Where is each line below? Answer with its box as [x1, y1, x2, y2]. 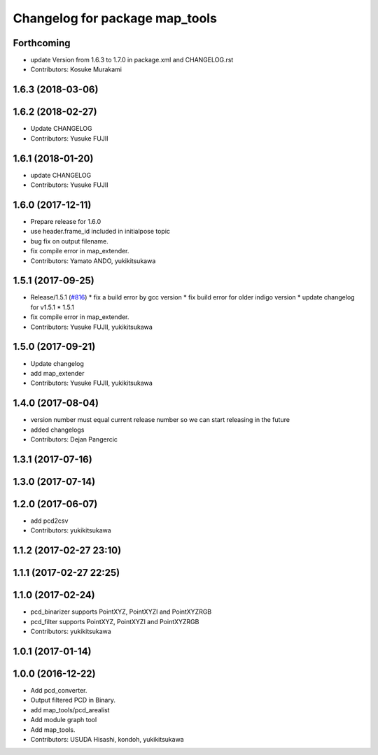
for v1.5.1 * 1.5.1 [30, 303, 75, 311]
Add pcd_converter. [30, 686, 87, 694]
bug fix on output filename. [30, 237, 108, 245]
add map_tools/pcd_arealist [30, 705, 110, 714]
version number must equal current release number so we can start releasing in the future [30, 416, 290, 424]
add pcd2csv [30, 516, 69, 525]
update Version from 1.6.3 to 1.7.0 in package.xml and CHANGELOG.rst [30, 56, 234, 64]
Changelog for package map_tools [13, 10, 217, 26]
